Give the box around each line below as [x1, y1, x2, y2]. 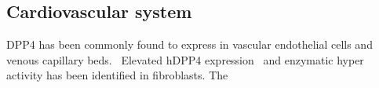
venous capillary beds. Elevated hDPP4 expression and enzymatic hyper [6, 51, 364, 68]
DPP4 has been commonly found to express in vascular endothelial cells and [6, 36, 373, 53]
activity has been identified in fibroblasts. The [6, 67, 228, 83]
